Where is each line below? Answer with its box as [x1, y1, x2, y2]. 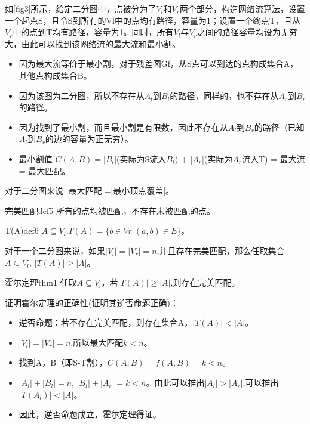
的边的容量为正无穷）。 [45, 132, 133, 145]
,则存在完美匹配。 [170, 276, 240, 289]
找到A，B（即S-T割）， [19, 356, 108, 369]
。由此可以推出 [146, 376, 205, 389]
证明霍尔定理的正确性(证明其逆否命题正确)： [5, 296, 179, 308]
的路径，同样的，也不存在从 [170, 89, 279, 101]
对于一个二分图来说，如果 [5, 244, 105, 256]
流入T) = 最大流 [242, 152, 305, 165]
